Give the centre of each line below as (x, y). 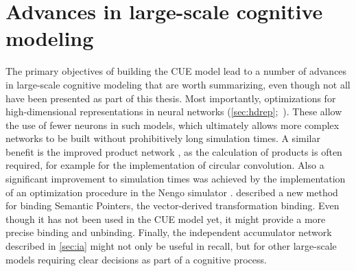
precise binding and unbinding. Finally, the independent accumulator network (169, 232)
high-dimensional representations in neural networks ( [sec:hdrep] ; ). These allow (174, 111)
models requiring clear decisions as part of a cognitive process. (136, 259)
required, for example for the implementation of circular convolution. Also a (165, 165)
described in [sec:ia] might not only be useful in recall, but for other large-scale (171, 246)
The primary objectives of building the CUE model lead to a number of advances (176, 71)
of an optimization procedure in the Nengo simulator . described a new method (172, 192)
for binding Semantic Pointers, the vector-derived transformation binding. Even (173, 205)
